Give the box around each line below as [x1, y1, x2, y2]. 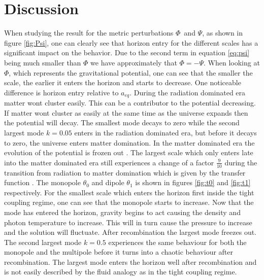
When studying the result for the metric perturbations [4, 27, 174, 38]
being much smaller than [4, 57, 81, 67]
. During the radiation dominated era [129, 87, 246, 97]
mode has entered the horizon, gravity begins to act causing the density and [4, 206, 241, 217]
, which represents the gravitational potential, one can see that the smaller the [9, 67, 253, 78]
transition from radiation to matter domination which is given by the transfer [4, 167, 246, 178]
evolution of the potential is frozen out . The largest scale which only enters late [4, 147, 253, 158]
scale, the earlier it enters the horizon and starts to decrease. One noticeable [4, 77, 241, 88]
